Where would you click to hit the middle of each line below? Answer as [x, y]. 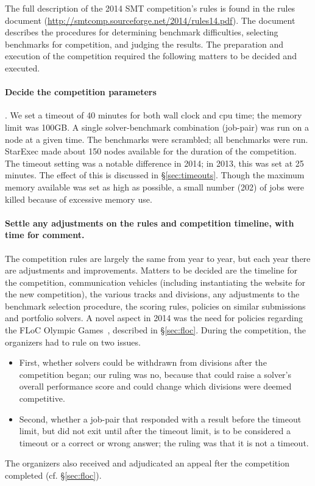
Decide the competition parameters [81, 92]
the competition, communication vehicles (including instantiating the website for [155, 282]
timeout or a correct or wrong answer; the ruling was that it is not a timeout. [164, 442]
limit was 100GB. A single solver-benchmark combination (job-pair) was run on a [157, 127]
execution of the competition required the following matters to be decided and [151, 56]
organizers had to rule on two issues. [73, 342]
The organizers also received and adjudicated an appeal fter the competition [147, 463]
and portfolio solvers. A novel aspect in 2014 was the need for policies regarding [154, 318]
